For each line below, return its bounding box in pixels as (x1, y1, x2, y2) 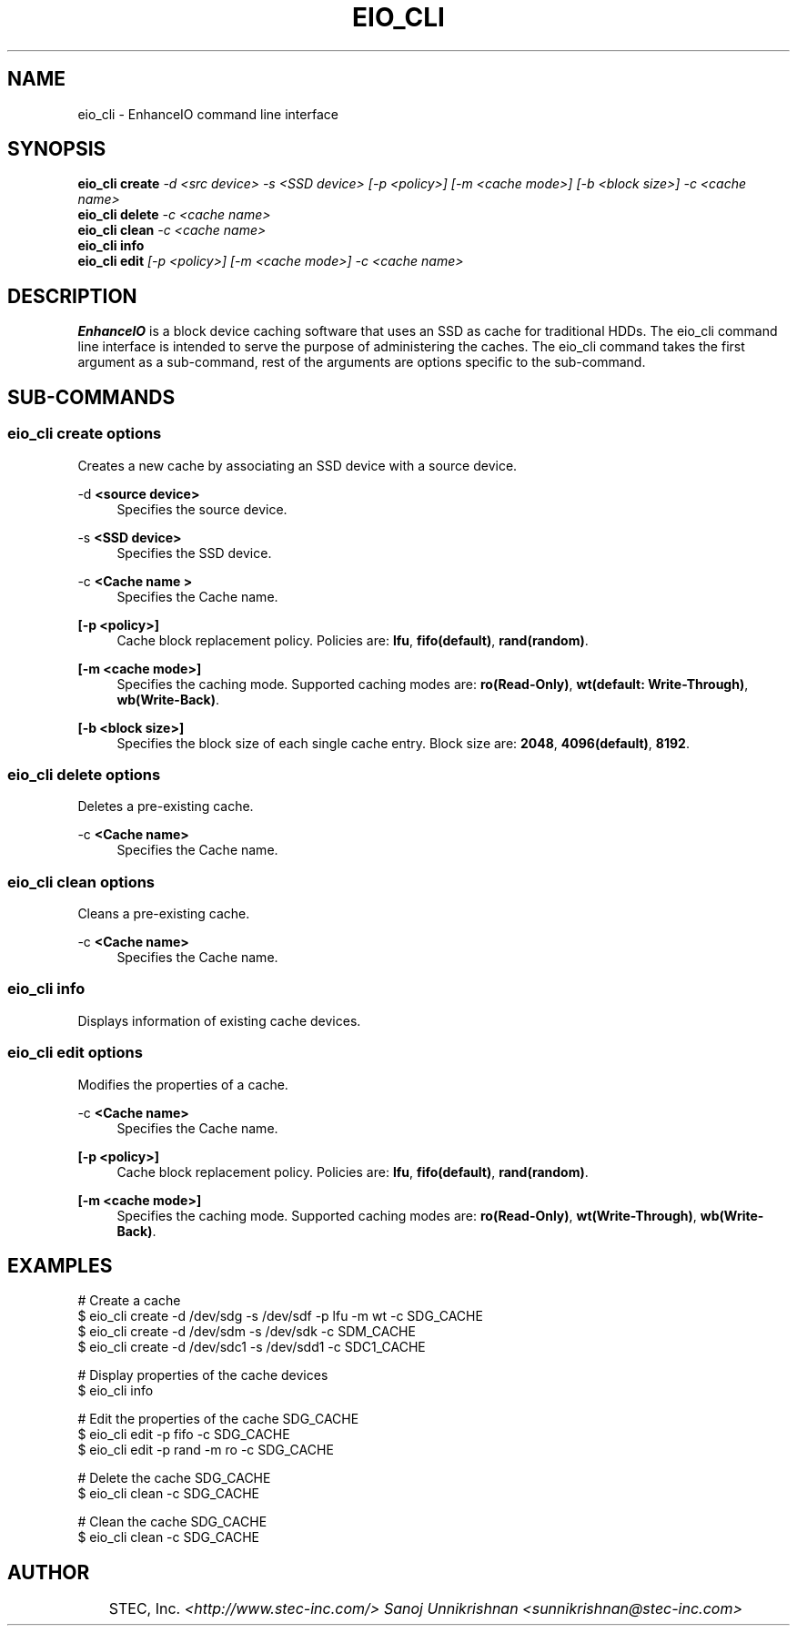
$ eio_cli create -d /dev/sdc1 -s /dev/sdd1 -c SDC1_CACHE (77, 1339, 426, 1355)
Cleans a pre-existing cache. (77, 906, 250, 921)
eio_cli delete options (7, 765, 161, 784)
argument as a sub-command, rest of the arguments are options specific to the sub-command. (77, 354, 646, 370)
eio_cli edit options (7, 1043, 143, 1062)
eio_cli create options (7, 424, 162, 443)
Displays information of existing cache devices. (77, 1012, 361, 1029)
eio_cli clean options (7, 872, 156, 891)
